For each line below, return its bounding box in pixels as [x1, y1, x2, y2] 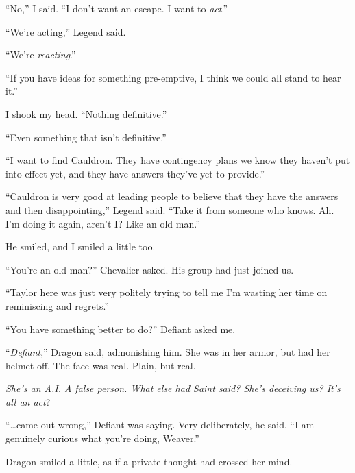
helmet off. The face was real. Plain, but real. [5, 358, 196, 372]
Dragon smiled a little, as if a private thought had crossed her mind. [5, 454, 293, 468]
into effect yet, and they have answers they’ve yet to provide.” [5, 166, 265, 180]
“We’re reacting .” [5, 47, 76, 62]
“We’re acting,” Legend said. [5, 24, 126, 38]
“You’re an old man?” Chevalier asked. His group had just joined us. [5, 262, 294, 276]
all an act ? [5, 394, 51, 409]
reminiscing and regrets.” [5, 298, 110, 313]
